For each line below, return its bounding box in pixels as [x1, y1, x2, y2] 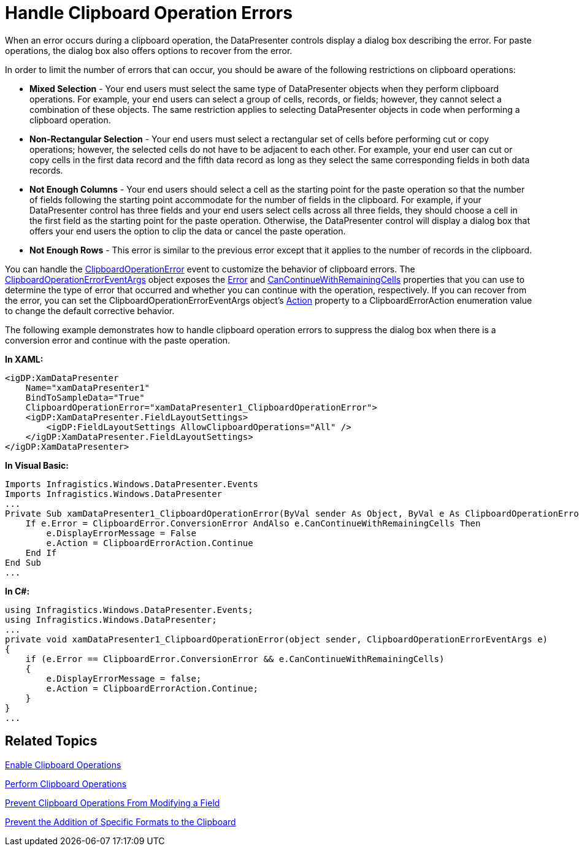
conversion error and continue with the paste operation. [5, 334, 231, 345]
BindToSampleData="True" [25, 392, 145, 402]
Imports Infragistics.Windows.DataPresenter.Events [5, 479, 259, 489]
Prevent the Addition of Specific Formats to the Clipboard [5, 816, 236, 827]
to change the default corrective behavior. [5, 305, 175, 316]
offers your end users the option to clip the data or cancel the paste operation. [29, 225, 346, 236]
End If [25, 547, 57, 558]
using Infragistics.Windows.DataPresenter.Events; [5, 604, 253, 615]
